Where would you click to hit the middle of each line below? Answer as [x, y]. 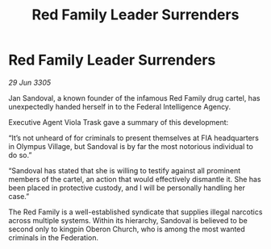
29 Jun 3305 [30, 82]
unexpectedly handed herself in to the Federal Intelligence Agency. [120, 106]
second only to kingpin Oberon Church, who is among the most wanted [127, 229]
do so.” [20, 155]
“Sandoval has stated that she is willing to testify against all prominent [125, 170]
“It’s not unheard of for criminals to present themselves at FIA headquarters [134, 138]
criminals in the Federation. [54, 237]
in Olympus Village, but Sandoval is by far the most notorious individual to [131, 146]
